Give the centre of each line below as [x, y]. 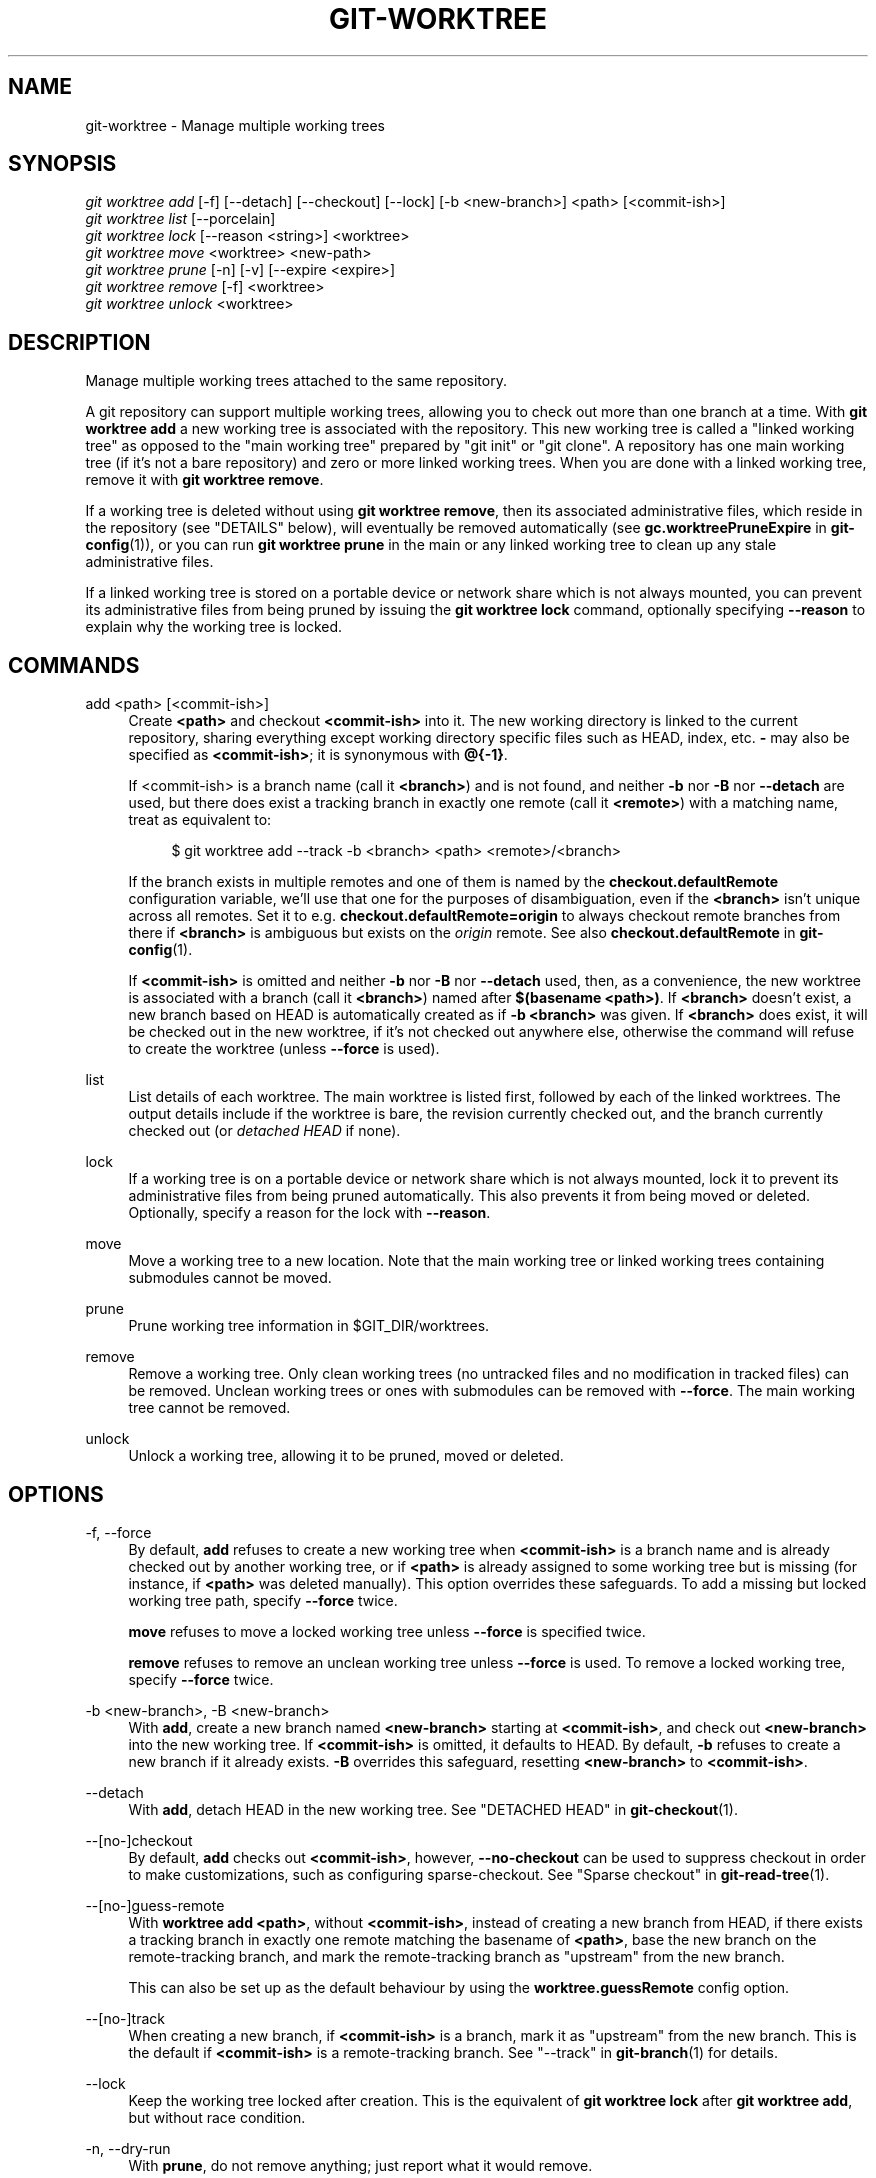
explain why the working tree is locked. [214, 627]
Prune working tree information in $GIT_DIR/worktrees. [309, 1326]
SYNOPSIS [62, 164]
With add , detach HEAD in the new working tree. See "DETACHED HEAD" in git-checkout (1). [433, 1809]
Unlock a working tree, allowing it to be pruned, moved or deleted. [346, 1456]
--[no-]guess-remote [155, 1905]
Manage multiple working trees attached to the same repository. [296, 381]
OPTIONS [56, 1494]
